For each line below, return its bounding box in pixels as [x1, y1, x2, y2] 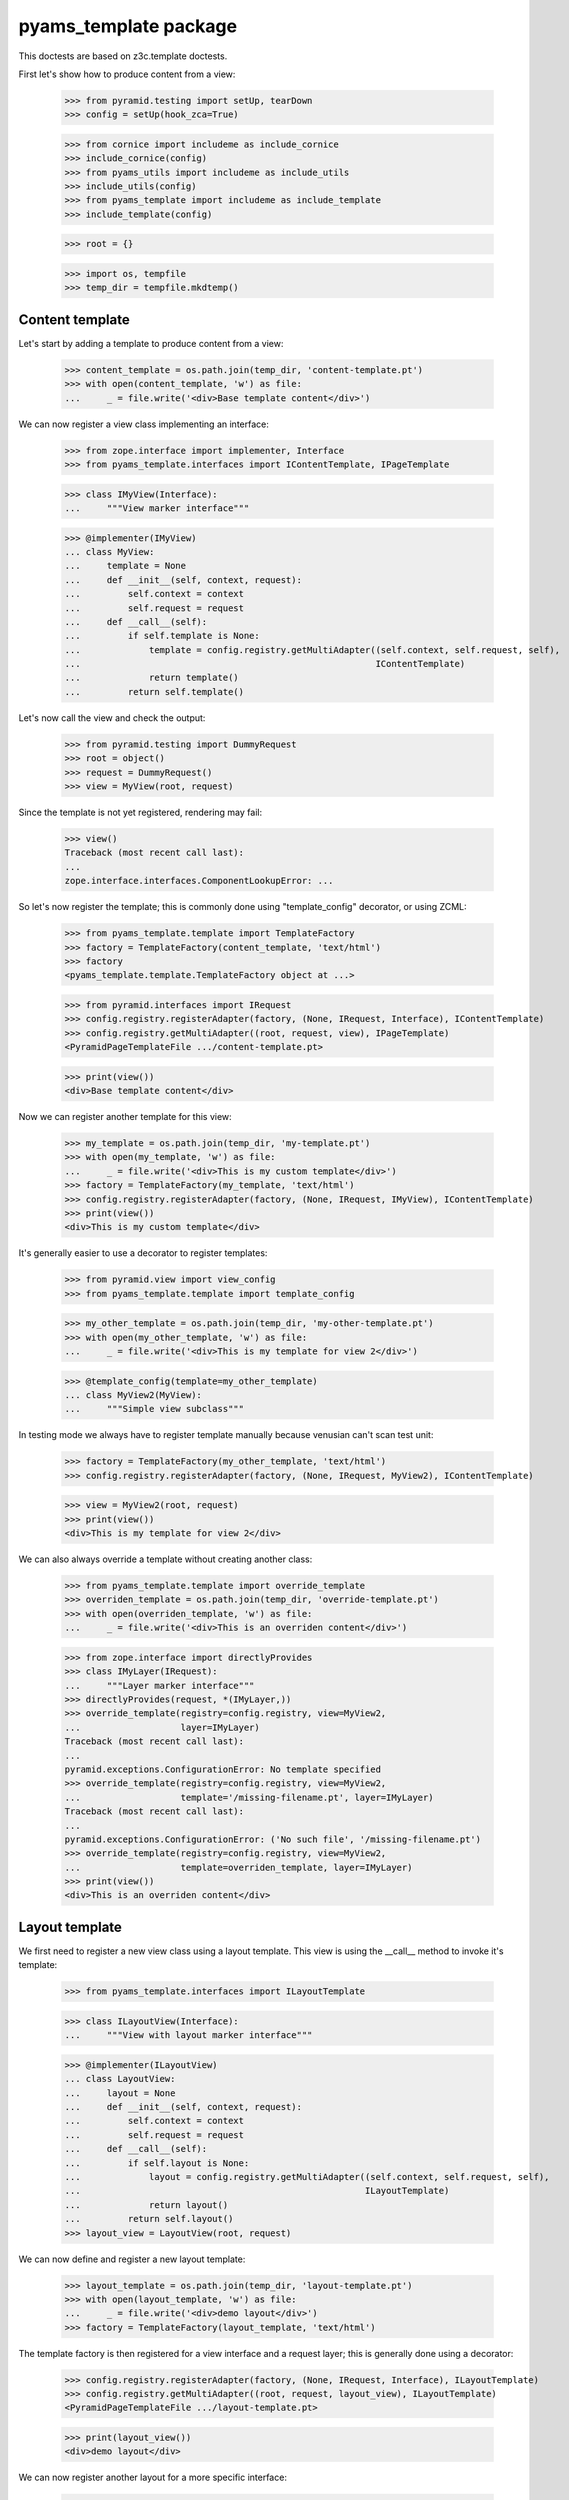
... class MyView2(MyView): [64, 1390, 202, 1400]
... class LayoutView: [64, 2073, 176, 2085]
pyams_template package [18, 15, 238, 37]
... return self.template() [64, 686, 245, 697]
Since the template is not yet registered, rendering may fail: [18, 806, 263, 818]
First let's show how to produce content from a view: [18, 68, 236, 80]
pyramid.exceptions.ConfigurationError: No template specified [64, 1763, 382, 1775]
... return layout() [64, 2199, 229, 2210]
